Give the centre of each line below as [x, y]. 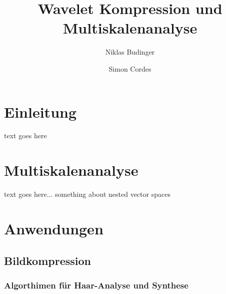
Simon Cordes [130, 68]
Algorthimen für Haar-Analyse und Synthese [96, 285]
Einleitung [40, 111]
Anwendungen [54, 228]
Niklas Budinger [130, 52]
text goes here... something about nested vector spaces [87, 194]
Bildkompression [47, 260]
